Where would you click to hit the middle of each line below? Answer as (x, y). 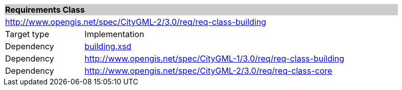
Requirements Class (45, 10)
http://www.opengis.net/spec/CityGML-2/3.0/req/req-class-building (136, 22)
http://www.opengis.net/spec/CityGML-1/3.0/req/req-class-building (214, 58)
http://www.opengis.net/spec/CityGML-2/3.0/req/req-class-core (208, 71)
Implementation (114, 34)
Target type (27, 34)
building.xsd (108, 46)
